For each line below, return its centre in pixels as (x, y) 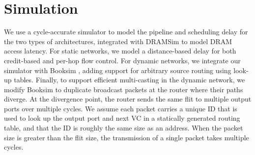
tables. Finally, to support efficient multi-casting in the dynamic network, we (129, 80)
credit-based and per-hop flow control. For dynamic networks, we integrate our (122, 60)
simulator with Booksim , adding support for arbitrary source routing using (118, 70)
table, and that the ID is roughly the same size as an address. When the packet (124, 128)
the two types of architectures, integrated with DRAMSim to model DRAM (118, 41)
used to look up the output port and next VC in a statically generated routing (122, 118)
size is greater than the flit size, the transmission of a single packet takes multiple (127, 137)
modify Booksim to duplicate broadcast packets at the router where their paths (124, 89)
